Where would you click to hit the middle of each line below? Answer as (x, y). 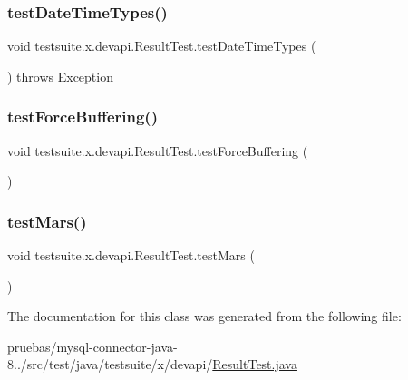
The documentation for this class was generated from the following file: (204, 316)
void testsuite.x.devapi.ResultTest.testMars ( (131, 255)
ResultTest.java (255, 364)
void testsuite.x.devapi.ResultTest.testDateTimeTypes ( (162, 46)
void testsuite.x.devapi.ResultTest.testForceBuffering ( (158, 150)
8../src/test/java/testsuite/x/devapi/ (110, 364)
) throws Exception (60, 76)
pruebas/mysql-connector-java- (92, 346)
